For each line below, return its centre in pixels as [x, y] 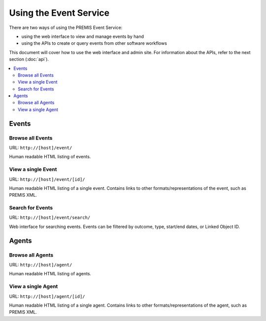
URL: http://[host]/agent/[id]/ [47, 296]
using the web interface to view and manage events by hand [83, 36]
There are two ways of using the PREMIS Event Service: [66, 28]
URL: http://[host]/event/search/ [50, 218]
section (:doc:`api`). [29, 59]
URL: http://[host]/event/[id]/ [47, 179]
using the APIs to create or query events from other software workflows [94, 43]
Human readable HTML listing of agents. [50, 274]
